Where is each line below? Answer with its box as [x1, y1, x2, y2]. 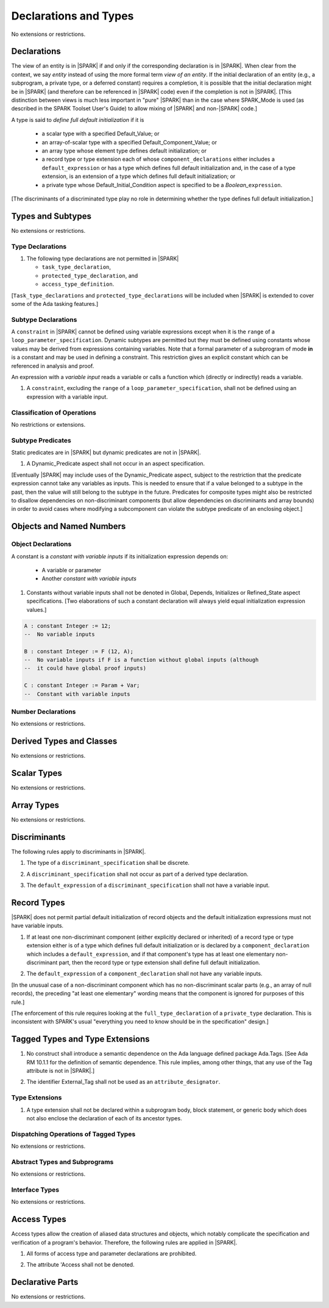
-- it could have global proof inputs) [24, 665, 146, 672]
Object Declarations [11, 540, 72, 549]
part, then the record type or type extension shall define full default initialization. [58, 959, 261, 966]
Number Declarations [11, 708, 76, 716]
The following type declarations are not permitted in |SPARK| [26, 255, 179, 262]
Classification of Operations [11, 408, 97, 417]
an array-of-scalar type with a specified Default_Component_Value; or [41, 138, 218, 146]
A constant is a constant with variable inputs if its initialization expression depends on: [11, 552, 228, 560]
